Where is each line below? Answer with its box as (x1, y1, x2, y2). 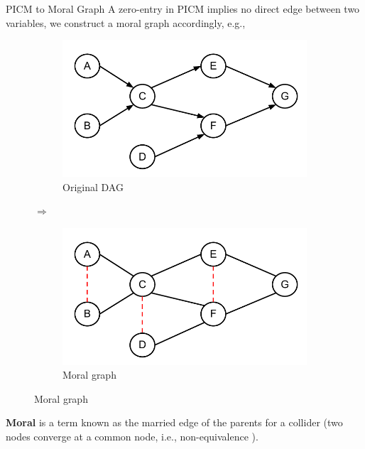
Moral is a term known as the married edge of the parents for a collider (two (6, 415, 343, 430)
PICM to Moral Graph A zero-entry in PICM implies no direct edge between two (6, 1, 360, 16)
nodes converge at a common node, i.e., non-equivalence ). (6, 428, 258, 443)
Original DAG (62, 179, 124, 194)
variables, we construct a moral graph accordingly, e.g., (6, 15, 246, 30)
